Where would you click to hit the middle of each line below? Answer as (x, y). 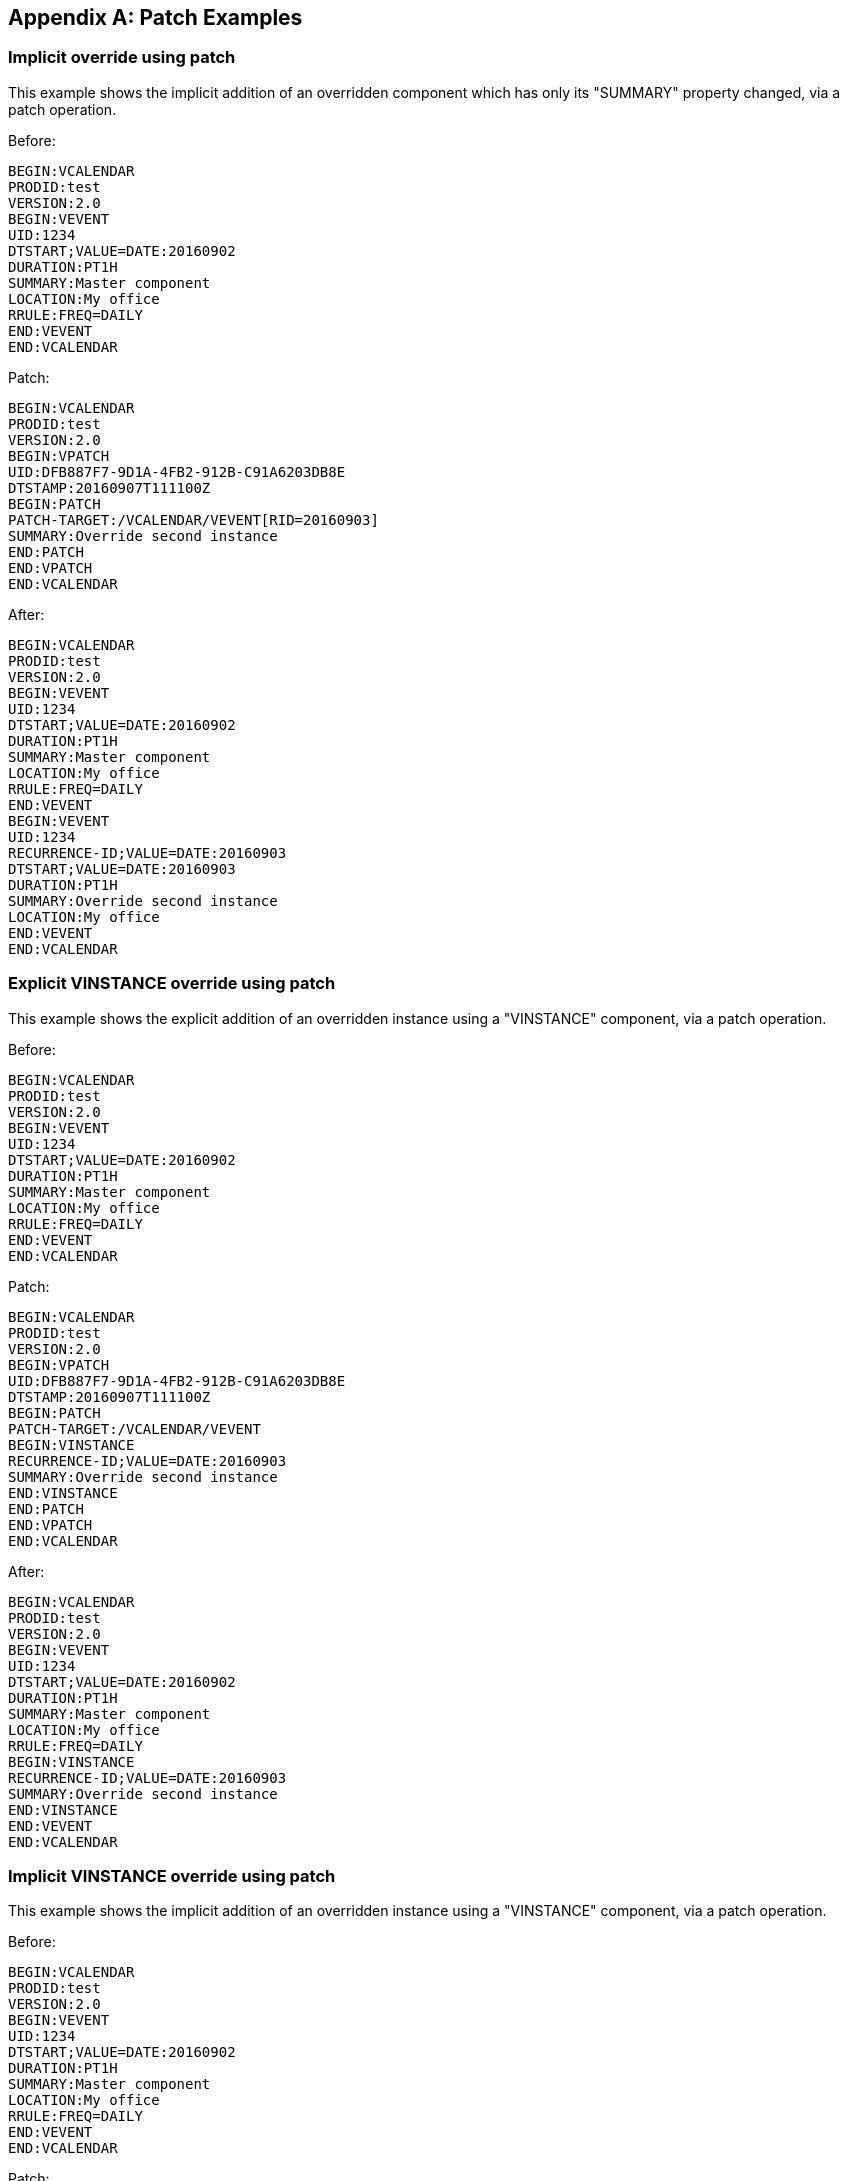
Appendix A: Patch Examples (155, 17)
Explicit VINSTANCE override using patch (172, 983)
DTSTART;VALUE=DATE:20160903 (122, 868)
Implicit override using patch (122, 57)
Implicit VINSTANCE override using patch (172, 1875)
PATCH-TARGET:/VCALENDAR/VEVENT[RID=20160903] (193, 519)
